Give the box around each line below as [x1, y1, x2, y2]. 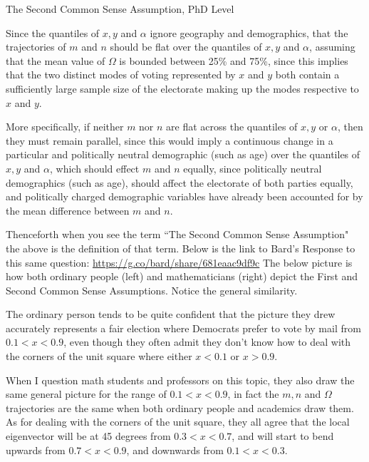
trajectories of [6, 39, 66, 54]
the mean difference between [6, 202, 130, 217]
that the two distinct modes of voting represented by [6, 67, 236, 82]
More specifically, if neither [6, 119, 124, 134]
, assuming [309, 39, 355, 54]
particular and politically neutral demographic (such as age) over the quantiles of [6, 147, 360, 162]
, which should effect [50, 160, 140, 175]
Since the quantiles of [6, 25, 100, 40]
